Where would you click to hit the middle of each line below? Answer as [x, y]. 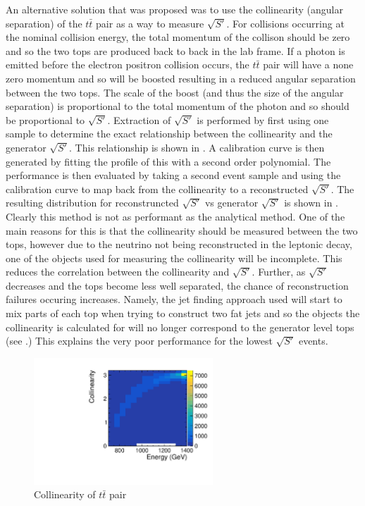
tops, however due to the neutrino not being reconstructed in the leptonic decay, [179, 244]
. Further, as [279, 272]
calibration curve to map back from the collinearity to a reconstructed [157, 189]
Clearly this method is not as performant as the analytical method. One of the [175, 216]
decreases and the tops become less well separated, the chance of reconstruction [177, 285]
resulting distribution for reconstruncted [92, 203]
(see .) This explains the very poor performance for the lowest [139, 341]
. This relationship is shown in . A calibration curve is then [197, 147]
